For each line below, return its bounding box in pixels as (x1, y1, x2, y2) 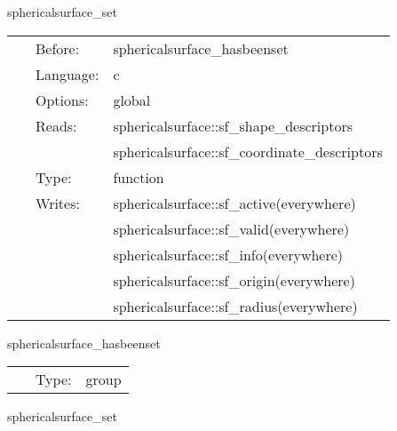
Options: (36, 89, 89, 110)
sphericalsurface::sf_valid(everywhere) (113, 218, 350, 239)
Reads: (36, 115, 77, 136)
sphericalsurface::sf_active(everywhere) (113, 192, 356, 213)
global (113, 89, 151, 110)
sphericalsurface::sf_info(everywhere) (113, 243, 344, 265)
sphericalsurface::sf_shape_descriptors (113, 115, 353, 136)
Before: (36, 37, 80, 59)
